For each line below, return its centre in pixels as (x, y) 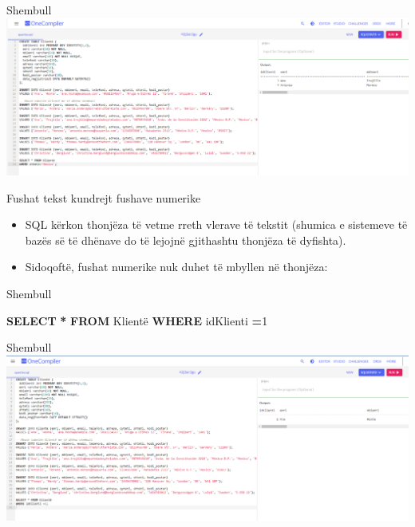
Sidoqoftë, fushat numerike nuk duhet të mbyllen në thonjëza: (176, 267)
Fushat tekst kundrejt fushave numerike (104, 197)
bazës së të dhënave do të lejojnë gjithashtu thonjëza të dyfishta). (186, 240)
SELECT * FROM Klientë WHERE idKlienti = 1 (137, 320)
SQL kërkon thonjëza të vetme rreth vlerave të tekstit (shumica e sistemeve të (216, 224)
